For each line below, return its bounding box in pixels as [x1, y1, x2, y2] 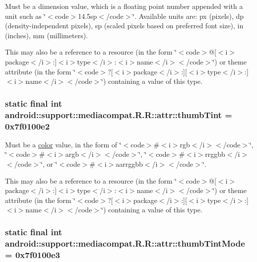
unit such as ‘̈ [5, 10, 46, 21]
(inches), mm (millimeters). [5, 30, 88, 40]
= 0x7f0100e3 [5, 248, 61, 261]
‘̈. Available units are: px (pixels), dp [132, 10, 244, 21]
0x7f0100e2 [5, 120, 50, 132]
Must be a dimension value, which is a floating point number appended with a [5, 1, 243, 11]
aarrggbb [116, 159, 143, 169]
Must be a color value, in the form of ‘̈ [5, 139, 122, 149]
